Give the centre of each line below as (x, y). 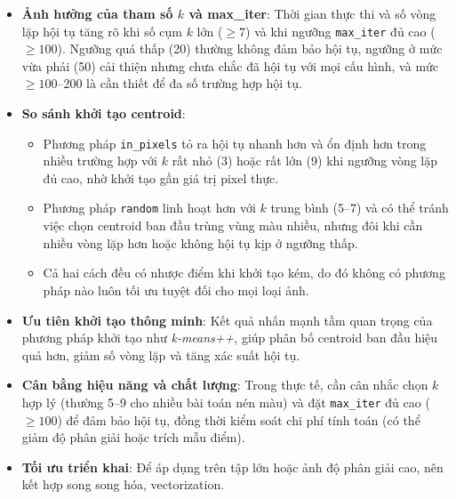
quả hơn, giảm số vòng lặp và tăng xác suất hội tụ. (161, 354)
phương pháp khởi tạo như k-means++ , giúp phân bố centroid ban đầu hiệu (230, 338)
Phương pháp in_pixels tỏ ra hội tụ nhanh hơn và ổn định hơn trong (235, 143)
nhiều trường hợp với (100, 161)
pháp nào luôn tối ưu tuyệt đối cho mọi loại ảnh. (176, 290)
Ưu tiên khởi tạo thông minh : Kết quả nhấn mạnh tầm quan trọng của (227, 320)
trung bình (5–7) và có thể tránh (360, 208)
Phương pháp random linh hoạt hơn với (149, 208)
